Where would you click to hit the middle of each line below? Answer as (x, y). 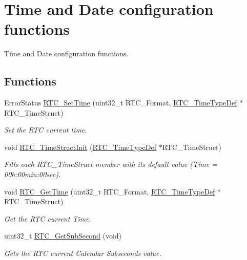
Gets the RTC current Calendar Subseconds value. (83, 253)
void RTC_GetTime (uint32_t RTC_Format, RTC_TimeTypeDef (110, 191)
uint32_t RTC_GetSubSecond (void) (63, 236)
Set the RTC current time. (46, 130)
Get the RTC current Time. (48, 218)
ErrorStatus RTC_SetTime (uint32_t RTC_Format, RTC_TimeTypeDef (121, 103)
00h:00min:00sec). (33, 174)
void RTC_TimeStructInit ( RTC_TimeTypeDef (80, 147)
